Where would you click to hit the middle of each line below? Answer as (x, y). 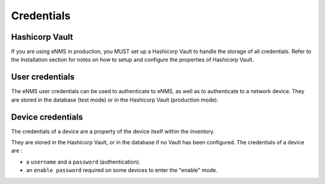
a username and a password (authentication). (83, 162)
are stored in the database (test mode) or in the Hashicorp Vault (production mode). (115, 100)
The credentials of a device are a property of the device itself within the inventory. (113, 131)
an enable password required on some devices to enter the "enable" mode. (122, 170)
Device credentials (47, 117)
